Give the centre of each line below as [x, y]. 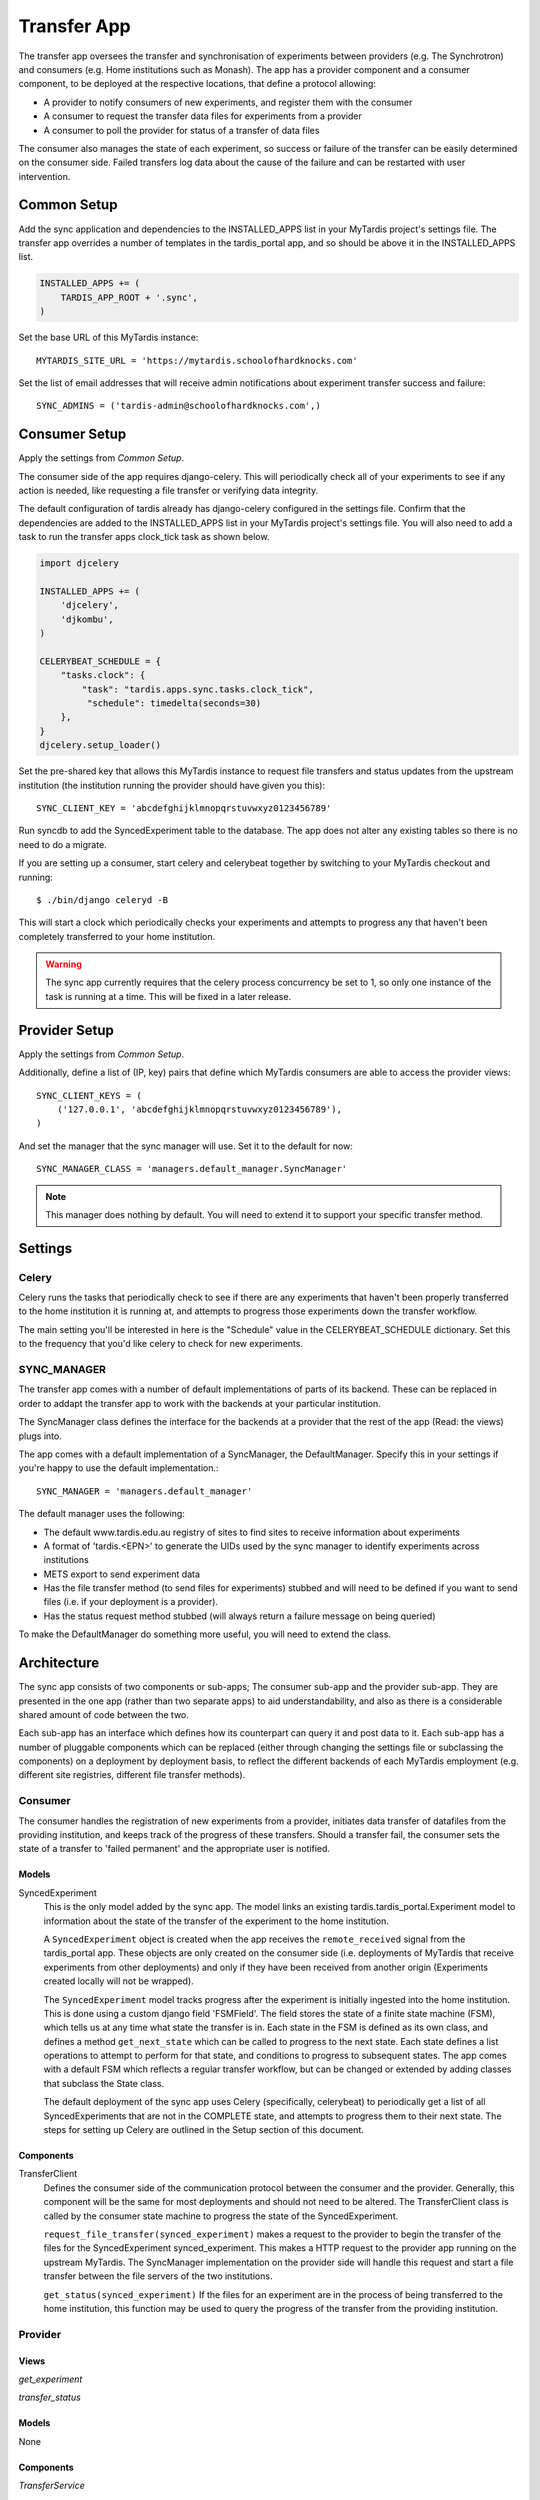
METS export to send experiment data [121, 1574]
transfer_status [50, 2397]
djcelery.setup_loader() [100, 745]
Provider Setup [66, 1030]
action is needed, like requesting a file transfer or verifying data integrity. [168, 490]
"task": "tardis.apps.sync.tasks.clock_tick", [197, 689]
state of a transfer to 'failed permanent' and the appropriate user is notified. [174, 1849]
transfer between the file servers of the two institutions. [158, 2276]
